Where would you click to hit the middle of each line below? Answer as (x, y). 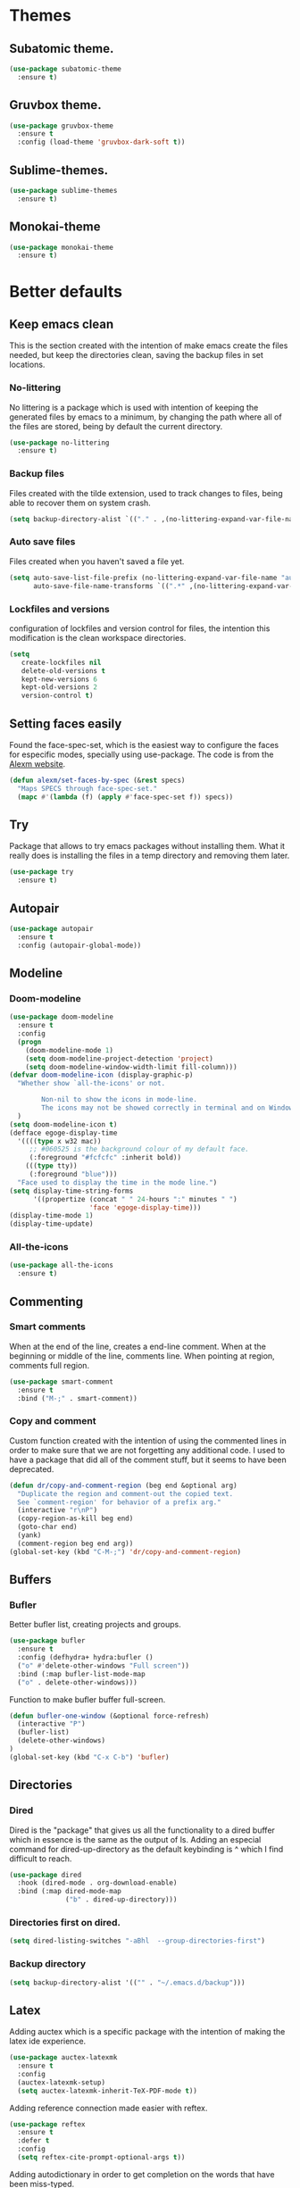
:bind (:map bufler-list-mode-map (81, 1674)
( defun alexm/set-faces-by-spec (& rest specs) (97, 780)
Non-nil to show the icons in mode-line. (120, 1100)
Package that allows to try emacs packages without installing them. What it (147, 846)
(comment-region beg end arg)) (75, 1543)
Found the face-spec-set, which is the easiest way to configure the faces (144, 745)
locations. (27, 365)
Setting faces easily (66, 724)
